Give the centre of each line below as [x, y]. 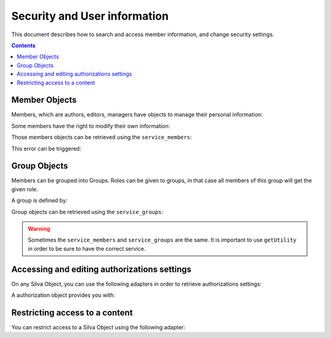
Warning [39, 229]
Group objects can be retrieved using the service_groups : [87, 212]
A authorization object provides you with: [63, 295]
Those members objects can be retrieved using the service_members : [102, 137]
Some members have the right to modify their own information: [91, 126]
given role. [25, 189]
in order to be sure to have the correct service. [87, 248]
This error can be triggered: [46, 148]
